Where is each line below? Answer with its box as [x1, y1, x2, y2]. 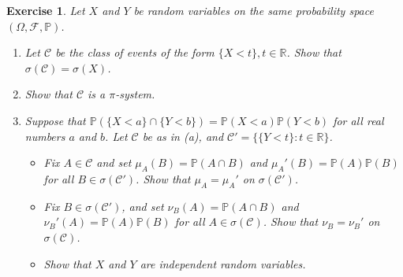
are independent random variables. [140, 255, 306, 271]
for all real [333, 112, 384, 128]
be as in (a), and [142, 127, 224, 144]
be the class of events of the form [55, 44, 215, 61]
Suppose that [24, 112, 86, 128]
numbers [24, 127, 65, 144]
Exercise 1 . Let [6, 2, 85, 18]
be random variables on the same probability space [133, 2, 374, 18]
